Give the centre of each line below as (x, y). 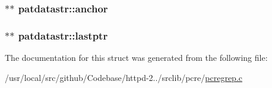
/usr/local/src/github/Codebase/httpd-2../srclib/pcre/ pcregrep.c (124, 77)
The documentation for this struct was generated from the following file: (136, 58)
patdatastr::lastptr (63, 35)
